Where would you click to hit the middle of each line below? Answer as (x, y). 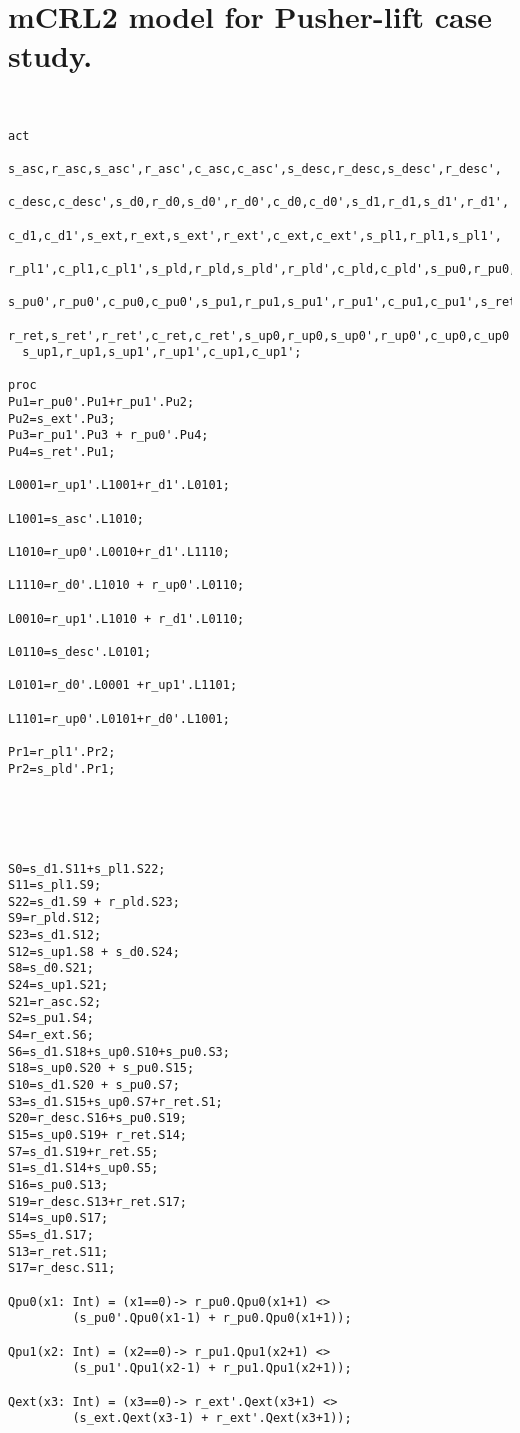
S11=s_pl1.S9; (55, 885)
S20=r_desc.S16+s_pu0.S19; (97, 1118)
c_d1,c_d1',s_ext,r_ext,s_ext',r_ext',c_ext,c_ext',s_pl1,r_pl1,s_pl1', (255, 235)
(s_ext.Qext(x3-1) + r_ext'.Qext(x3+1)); (212, 1418)
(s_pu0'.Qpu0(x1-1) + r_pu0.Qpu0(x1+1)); (212, 1318)
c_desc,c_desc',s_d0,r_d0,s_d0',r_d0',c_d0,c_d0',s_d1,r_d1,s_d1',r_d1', (259, 202)
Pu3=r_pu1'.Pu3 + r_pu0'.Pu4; (108, 435)
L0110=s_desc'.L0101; (80, 651)
